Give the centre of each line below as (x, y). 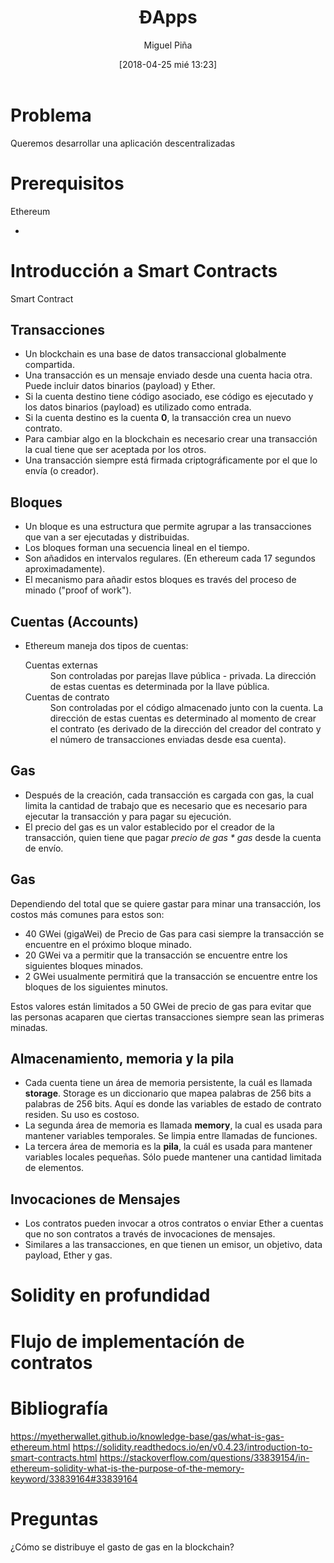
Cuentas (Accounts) (74, 621)
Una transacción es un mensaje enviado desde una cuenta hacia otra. (168, 375)
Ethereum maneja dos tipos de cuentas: (106, 645)
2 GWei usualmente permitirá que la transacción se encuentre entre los (171, 976)
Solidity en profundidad (110, 1295)
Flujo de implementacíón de (127, 1341)
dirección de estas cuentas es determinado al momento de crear (183, 718)
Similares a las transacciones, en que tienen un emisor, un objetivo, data (173, 1245)
